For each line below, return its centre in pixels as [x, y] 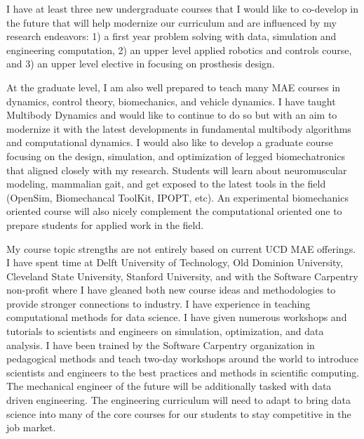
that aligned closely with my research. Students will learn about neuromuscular [177, 170]
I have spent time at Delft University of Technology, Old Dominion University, [175, 262]
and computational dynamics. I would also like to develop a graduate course [170, 142]
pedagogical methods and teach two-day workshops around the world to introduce [183, 359]
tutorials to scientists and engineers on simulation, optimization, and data [165, 331]
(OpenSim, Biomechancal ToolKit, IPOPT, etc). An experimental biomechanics [177, 197]
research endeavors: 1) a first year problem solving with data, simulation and [171, 36]
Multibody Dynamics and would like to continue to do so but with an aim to [172, 115]
